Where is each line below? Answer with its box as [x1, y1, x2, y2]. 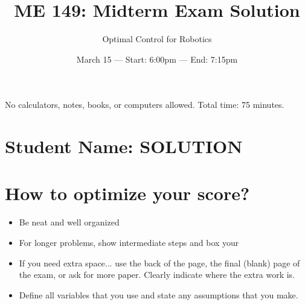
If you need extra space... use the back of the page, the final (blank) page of [19, 256, 300, 269]
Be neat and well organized [19, 216, 120, 228]
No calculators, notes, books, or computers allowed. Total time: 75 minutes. [5, 98, 284, 111]
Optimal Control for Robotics [102, 33, 212, 45]
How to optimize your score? [5, 181, 250, 206]
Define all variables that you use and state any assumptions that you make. [19, 288, 298, 301]
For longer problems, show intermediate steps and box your [19, 236, 239, 248]
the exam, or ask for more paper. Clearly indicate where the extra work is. [19, 268, 295, 281]
